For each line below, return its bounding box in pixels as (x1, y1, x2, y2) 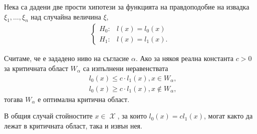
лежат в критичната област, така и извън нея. (4, 120, 142, 130)
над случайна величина (31, 11, 101, 21)
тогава (4, 93, 23, 104)
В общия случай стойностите (4, 110, 93, 121)
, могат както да (204, 110, 253, 121)
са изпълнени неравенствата (83, 63, 168, 73)
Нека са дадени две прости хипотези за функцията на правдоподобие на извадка (4, 1, 249, 11)
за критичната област (4, 63, 69, 73)
